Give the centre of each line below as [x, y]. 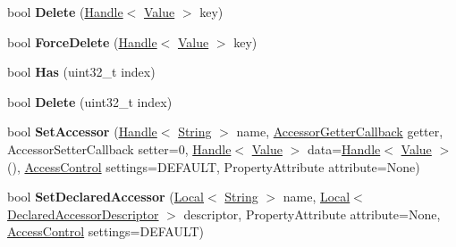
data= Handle [344, 148]
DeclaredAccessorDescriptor [83, 214]
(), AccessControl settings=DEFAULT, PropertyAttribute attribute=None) [214, 166]
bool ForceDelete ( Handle [82, 41]
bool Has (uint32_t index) [81, 72]
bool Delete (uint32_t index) [90, 101]
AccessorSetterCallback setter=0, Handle [119, 148]
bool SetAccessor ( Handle [82, 132]
